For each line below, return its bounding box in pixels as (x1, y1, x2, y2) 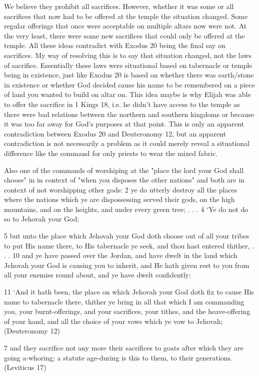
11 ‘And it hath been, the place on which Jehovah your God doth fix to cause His (4, 286, 254, 297)
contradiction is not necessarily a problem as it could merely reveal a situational (4, 138, 249, 148)
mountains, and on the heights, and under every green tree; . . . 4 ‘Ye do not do (4, 203, 248, 214)
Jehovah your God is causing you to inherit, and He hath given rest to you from (4, 259, 249, 270)
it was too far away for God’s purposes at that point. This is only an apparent (4, 118, 244, 129)
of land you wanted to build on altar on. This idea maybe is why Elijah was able (4, 89, 251, 99)
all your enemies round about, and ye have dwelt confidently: (4, 269, 191, 280)
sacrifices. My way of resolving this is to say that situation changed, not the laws (4, 49, 251, 60)
